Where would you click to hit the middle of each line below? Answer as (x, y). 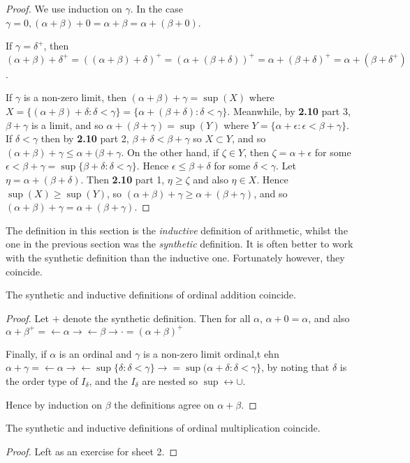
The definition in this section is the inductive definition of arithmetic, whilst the (177, 230)
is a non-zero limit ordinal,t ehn (211, 353)
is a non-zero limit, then (75, 97)
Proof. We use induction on (64, 8)
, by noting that (295, 367)
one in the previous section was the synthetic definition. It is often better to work (180, 244)
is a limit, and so (67, 124)
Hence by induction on (54, 404)
